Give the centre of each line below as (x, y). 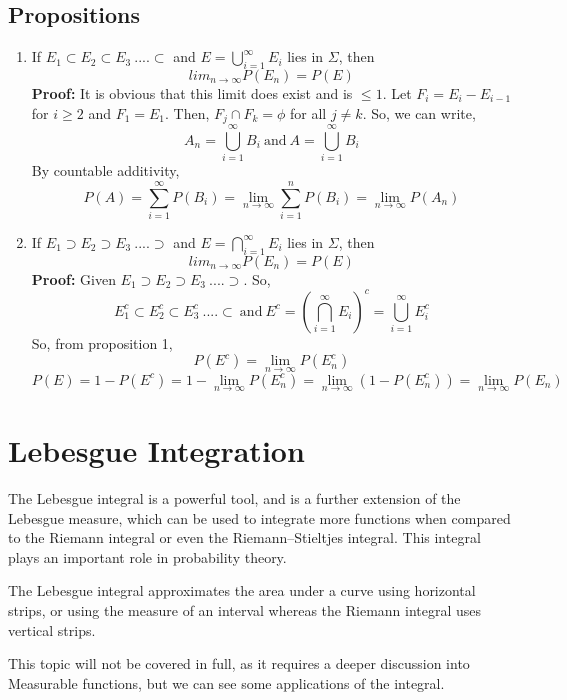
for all (308, 112)
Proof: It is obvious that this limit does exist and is (192, 93)
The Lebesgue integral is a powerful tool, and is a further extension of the (234, 497)
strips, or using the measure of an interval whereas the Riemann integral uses (245, 609)
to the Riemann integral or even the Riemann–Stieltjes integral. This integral (244, 537)
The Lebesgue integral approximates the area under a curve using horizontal (242, 590)
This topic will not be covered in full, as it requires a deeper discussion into (239, 663)
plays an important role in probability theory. (147, 556)
